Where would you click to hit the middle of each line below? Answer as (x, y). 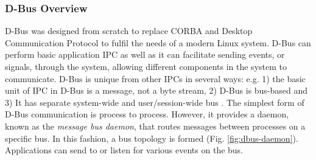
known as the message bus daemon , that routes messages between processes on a (155, 126)
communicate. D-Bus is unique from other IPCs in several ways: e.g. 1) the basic (155, 78)
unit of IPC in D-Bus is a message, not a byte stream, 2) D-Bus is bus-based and (156, 90)
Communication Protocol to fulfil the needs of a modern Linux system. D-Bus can (158, 42)
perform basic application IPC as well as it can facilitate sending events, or (145, 54)
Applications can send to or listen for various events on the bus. (124, 150)
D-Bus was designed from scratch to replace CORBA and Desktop (129, 31)
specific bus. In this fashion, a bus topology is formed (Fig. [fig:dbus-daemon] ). (152, 138)
